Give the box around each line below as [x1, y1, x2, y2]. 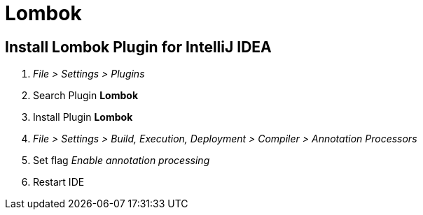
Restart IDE [33, 176, 85, 188]
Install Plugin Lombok [33, 111, 133, 124]
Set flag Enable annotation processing [33, 154, 210, 167]
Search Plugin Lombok [33, 89, 139, 102]
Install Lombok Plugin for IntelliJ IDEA [5, 38, 272, 56]
